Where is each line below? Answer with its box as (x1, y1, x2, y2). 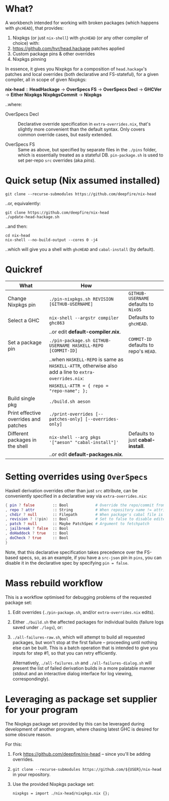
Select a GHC (8, 317, 40, 324)
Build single (8, 395, 35, 402)
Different (8, 430, 29, 437)
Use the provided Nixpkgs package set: (12, 781, 95, 787)
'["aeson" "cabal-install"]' (49, 439, 119, 445)
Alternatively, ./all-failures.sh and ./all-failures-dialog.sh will (12, 660, 152, 666)
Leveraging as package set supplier (5, 693, 157, 704)
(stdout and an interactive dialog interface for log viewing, (12, 670, 133, 676)
